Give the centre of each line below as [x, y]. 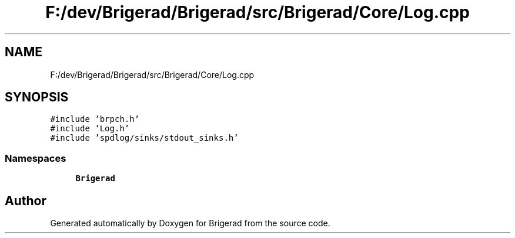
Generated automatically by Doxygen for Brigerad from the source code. [190, 223]
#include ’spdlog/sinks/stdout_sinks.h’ [144, 138]
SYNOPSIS [37, 97]
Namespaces [36, 158]
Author [26, 200]
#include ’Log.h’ [90, 129]
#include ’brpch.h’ [95, 119]
